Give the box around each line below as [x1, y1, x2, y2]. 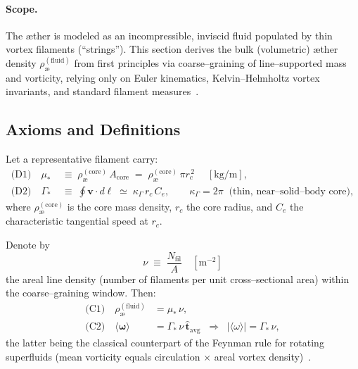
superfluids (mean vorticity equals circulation [6, 349, 200, 363]
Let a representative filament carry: [6, 151, 158, 166]
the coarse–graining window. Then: [6, 285, 156, 300]
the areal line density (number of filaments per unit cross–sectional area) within [6, 271, 350, 286]
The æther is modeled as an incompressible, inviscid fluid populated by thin [6, 27, 333, 42]
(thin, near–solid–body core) [229, 186, 350, 196]
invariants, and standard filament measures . [6, 84, 199, 99]
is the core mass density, [67, 199, 172, 213]
